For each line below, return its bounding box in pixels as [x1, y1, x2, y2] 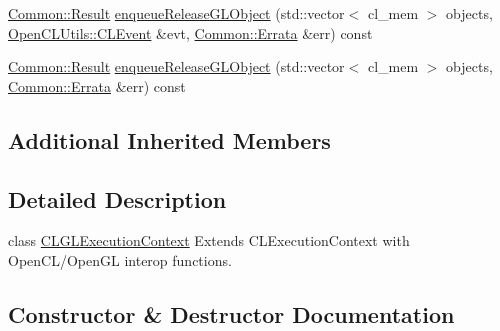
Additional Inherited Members [8, 124, 331, 155]
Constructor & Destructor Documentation [8, 298, 455, 329]
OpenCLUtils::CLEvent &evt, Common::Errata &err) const [8, 22, 373, 43]
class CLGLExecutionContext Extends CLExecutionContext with [8, 230, 410, 251]
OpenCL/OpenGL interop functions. [8, 249, 232, 270]
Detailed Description [8, 183, 227, 214]
